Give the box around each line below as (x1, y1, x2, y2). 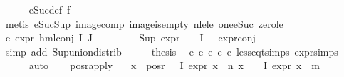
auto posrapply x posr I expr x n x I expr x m (28, 58, 320, 73)
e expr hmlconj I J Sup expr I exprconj (5, 30, 256, 45)
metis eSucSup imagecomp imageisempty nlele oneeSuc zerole (5, 16, 283, 31)
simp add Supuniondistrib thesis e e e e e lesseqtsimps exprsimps (5, 43, 338, 58)
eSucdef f (28, 2, 71, 16)
